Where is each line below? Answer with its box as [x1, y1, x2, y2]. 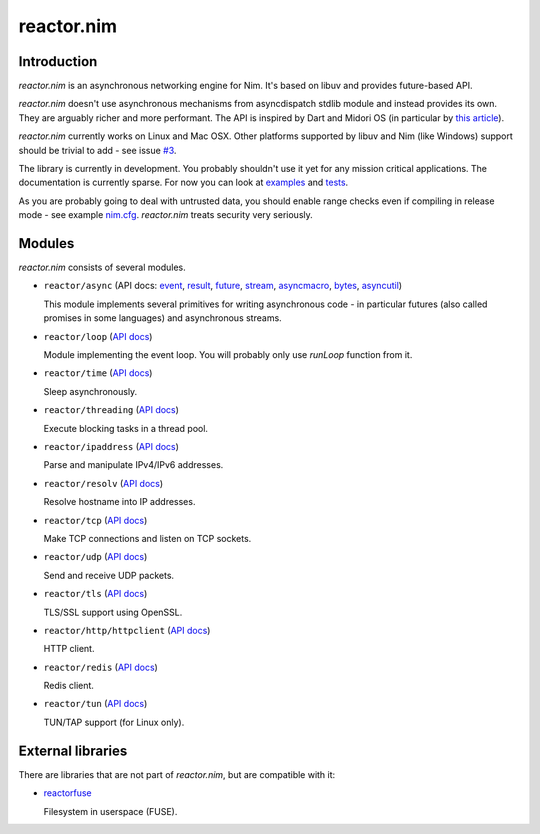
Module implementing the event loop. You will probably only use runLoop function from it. [43, 349, 413, 361]
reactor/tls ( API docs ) [43, 588, 148, 600]
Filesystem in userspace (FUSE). [43, 805, 178, 817]
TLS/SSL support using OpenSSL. [43, 606, 183, 618]
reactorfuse [43, 787, 92, 799]
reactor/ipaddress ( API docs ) [43, 441, 180, 452]
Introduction [18, 53, 98, 70]
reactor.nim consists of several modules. [18, 261, 186, 274]
